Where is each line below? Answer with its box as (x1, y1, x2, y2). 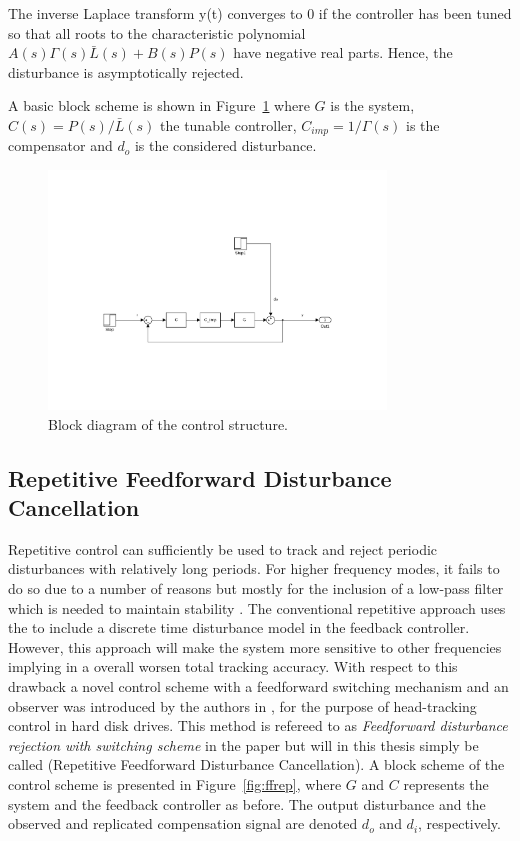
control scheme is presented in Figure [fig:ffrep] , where (8, 773, 342, 794)
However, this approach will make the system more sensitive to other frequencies (8, 636, 502, 657)
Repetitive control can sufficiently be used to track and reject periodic (8, 538, 438, 559)
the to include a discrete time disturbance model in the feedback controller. (8, 617, 470, 638)
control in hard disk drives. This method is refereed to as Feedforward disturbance (8, 715, 508, 736)
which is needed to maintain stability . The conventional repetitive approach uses (8, 597, 506, 618)
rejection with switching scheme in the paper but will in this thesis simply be (8, 734, 479, 755)
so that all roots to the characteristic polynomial (8, 22, 306, 43)
